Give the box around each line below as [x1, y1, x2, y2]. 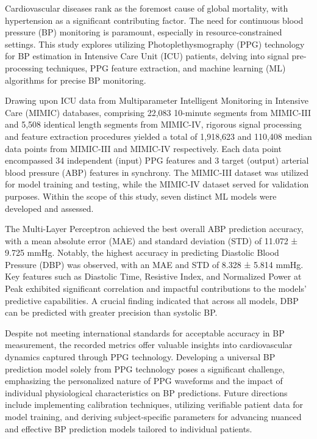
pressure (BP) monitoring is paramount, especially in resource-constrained [5, 26, 282, 38]
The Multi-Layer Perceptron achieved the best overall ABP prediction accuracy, [5, 222, 304, 235]
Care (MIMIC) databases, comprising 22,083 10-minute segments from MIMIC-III [5, 106, 312, 118]
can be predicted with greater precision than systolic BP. [5, 306, 218, 319]
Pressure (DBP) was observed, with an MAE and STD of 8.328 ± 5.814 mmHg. [5, 258, 304, 270]
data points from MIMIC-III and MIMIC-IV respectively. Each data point [5, 142, 282, 154]
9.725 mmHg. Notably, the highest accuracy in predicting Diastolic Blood [5, 246, 279, 259]
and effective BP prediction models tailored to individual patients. [5, 422, 252, 435]
